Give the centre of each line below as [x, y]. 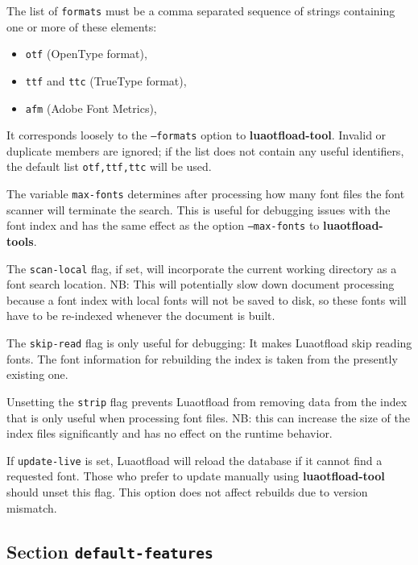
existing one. [37, 374]
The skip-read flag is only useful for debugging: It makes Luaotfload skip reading [209, 343]
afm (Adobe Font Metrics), [91, 108]
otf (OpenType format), [86, 54]
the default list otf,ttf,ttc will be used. [109, 166]
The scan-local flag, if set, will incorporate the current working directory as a [202, 268]
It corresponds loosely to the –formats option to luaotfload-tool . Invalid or [197, 135]
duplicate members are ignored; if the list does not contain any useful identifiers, [205, 150]
